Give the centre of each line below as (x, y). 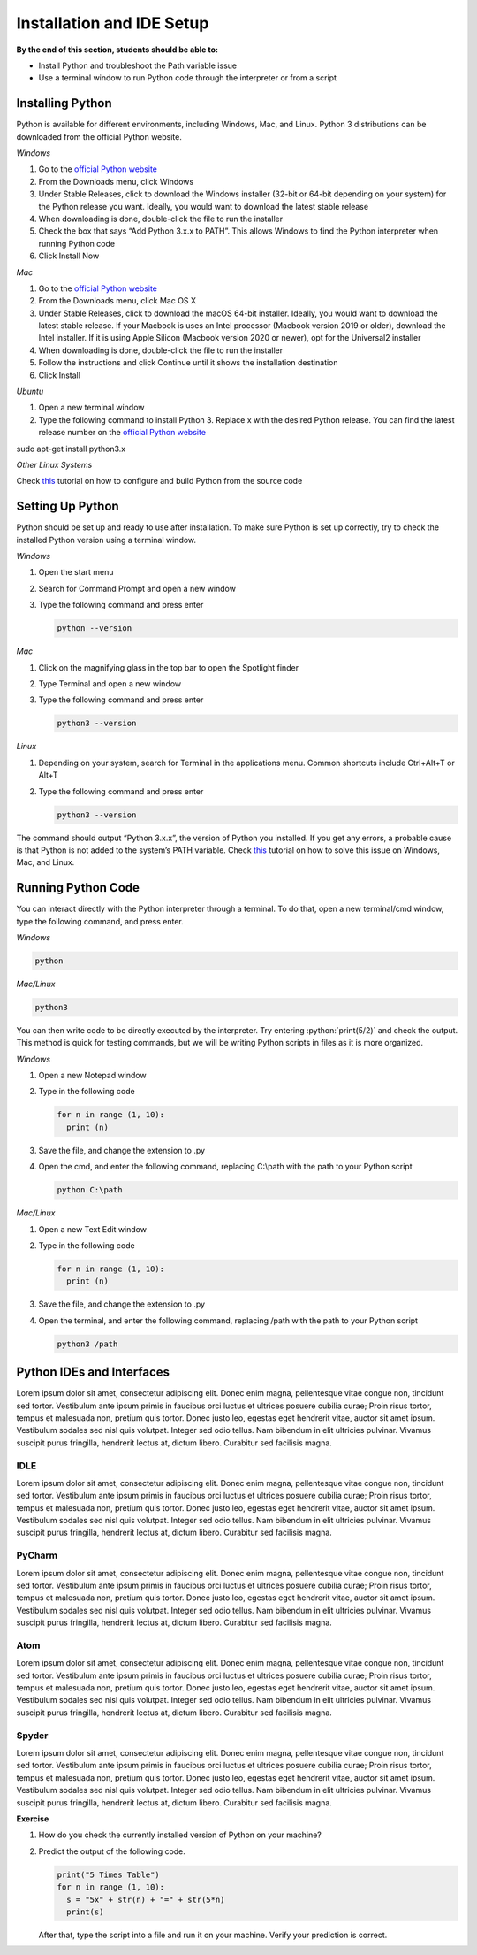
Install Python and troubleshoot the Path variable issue (138, 65)
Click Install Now (69, 256)
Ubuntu (30, 391)
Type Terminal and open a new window (110, 684)
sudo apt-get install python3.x (71, 448)
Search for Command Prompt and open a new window (137, 588)
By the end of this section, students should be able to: (117, 50)
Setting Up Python (68, 506)
